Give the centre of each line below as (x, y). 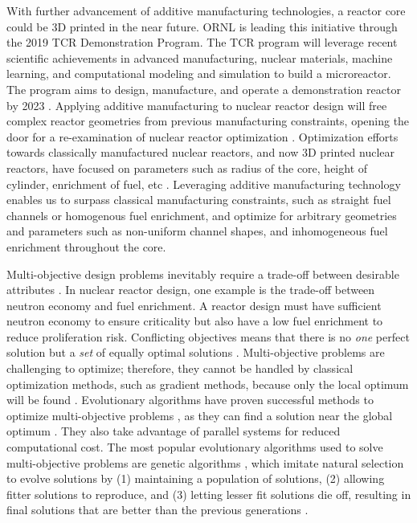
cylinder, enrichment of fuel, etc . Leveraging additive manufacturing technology (204, 184)
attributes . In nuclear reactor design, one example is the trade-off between (191, 290)
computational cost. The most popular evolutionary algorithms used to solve (195, 447)
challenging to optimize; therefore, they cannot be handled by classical (180, 368)
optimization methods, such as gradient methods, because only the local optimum (208, 384)
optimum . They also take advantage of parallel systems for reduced (174, 431)
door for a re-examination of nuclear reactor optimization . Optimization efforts (202, 136)
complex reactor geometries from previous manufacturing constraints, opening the (208, 121)
